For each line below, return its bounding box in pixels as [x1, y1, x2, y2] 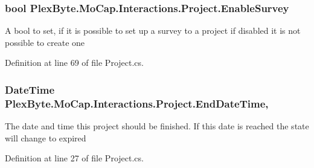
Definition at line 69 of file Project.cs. [5, 56, 144, 69]
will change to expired [5, 131, 86, 144]
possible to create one [5, 36, 85, 48]
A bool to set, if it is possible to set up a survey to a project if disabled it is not [5, 24, 301, 37]
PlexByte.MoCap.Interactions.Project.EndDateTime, [5, 95, 269, 111]
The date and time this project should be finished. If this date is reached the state [5, 120, 309, 132]
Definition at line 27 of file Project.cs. [5, 152, 144, 164]
